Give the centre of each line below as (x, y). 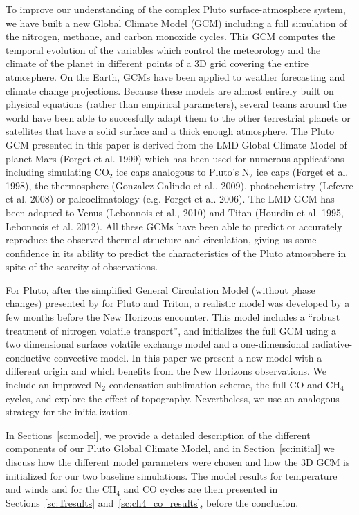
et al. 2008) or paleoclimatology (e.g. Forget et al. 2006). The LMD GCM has (170, 199)
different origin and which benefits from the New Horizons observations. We (166, 371)
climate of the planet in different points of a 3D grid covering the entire (157, 63)
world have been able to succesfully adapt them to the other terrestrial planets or (178, 117)
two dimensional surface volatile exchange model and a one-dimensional (157, 344)
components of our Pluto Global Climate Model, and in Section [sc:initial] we (170, 448)
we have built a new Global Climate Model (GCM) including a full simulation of (176, 22)
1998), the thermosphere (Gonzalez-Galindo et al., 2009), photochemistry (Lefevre (179, 185)
